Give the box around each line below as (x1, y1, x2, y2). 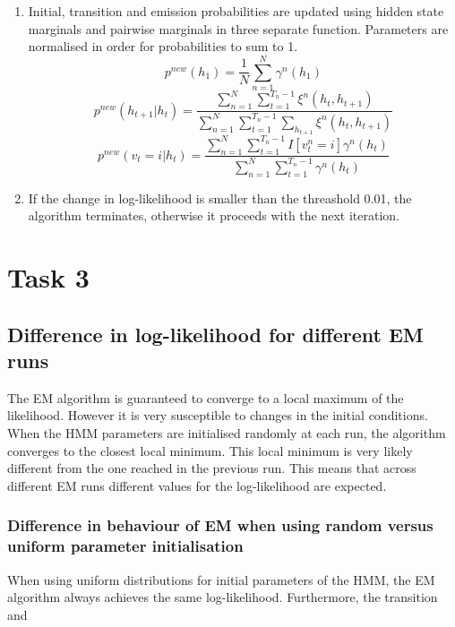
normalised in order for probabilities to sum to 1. (28, 37, 298, 56)
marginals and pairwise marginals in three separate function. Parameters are (28, 19, 449, 38)
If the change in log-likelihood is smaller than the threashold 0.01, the (28, 188, 412, 207)
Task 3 (7, 259, 90, 296)
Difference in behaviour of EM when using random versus (7, 514, 434, 537)
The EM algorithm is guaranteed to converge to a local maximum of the (7, 388, 404, 407)
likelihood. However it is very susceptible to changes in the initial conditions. (7, 406, 428, 425)
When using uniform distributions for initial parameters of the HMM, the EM (7, 570, 435, 588)
